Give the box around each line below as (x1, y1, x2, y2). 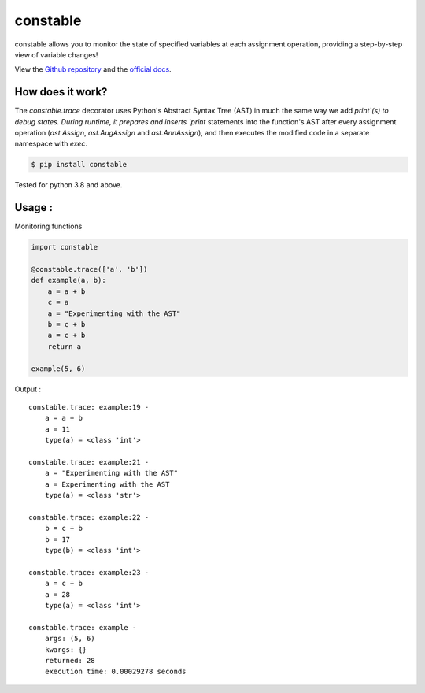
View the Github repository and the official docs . (14, 65, 172, 74)
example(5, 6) (31, 364, 86, 373)
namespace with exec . (14, 139, 88, 149)
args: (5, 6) (44, 634, 95, 643)
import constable (31, 243, 98, 252)
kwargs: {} (44, 645, 87, 654)
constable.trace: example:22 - (28, 513, 150, 521)
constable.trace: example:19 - (28, 402, 150, 411)
